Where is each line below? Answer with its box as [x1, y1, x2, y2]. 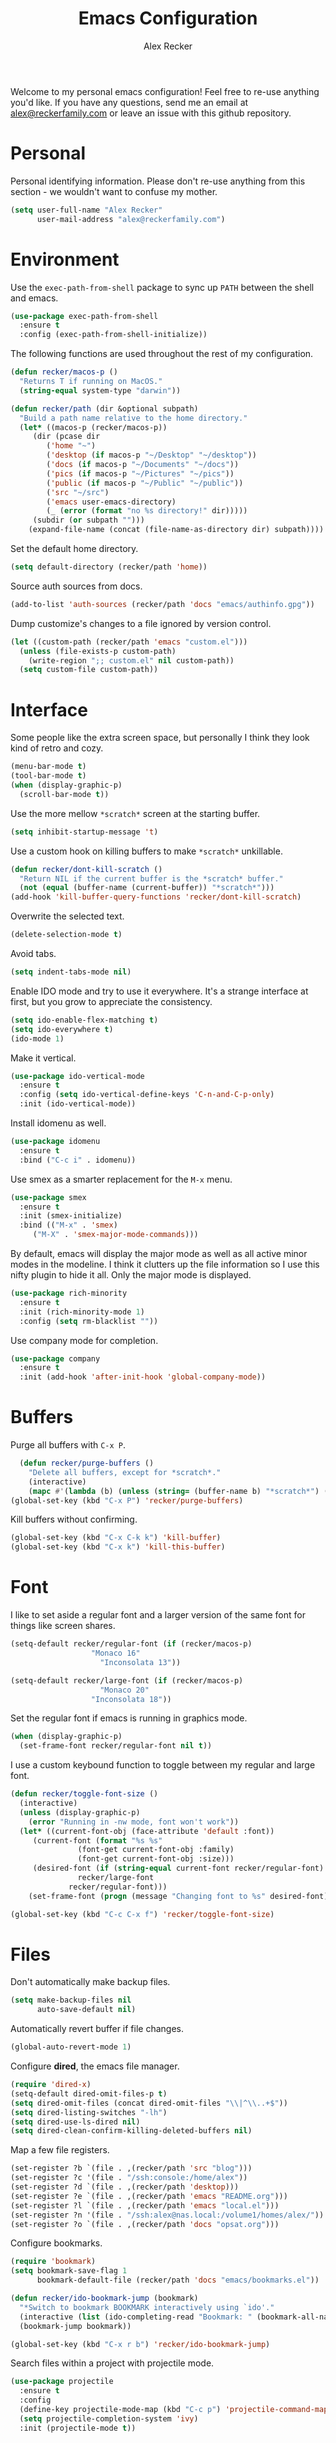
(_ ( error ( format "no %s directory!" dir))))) [46, 506, 248, 516]
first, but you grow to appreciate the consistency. [10, 995, 213, 1007]
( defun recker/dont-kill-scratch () [10, 864, 163, 874]
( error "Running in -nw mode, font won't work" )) [28, 1817, 240, 1827]
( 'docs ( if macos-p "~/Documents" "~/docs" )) [46, 460, 240, 470]
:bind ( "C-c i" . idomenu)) [19, 1155, 137, 1165]
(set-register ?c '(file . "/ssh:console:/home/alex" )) [10, 2173, 248, 2183]
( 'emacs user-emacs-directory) [46, 497, 177, 507]
